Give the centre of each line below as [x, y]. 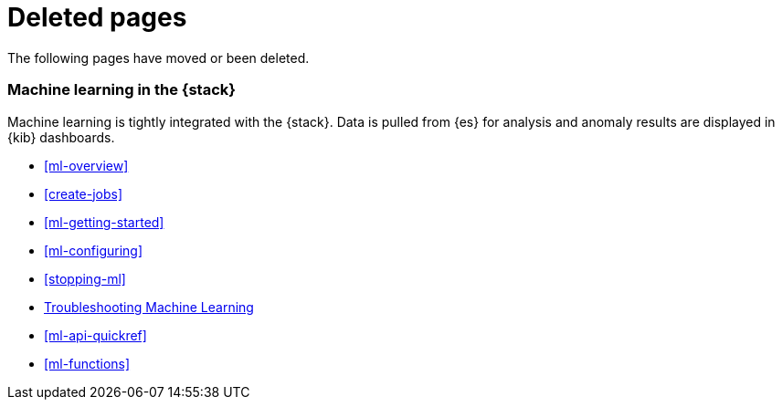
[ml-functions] [87, 363]
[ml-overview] [86, 165]
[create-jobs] [84, 193]
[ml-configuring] [94, 250]
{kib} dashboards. [61, 137]
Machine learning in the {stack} [122, 90]
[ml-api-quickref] [95, 335]
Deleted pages [97, 17]
